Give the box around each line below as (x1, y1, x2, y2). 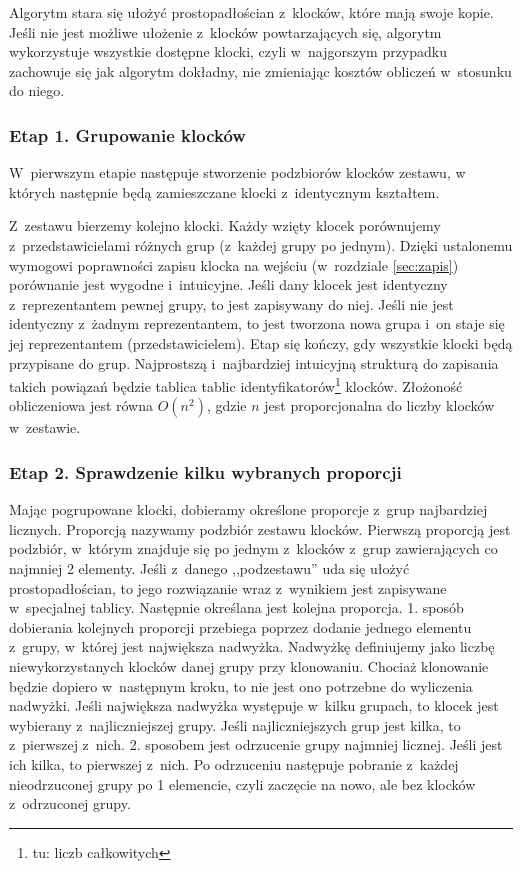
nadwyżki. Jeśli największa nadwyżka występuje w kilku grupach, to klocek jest (9, 695, 499, 716)
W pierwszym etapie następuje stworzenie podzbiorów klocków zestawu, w (9, 162, 466, 183)
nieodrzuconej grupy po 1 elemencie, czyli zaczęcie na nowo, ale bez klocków (9, 773, 476, 794)
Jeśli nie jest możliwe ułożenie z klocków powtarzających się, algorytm (9, 21, 442, 42)
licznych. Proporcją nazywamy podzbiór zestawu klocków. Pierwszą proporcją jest (9, 518, 511, 539)
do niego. (9, 80, 65, 101)
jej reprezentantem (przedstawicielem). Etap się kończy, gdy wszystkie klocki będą (9, 332, 513, 353)
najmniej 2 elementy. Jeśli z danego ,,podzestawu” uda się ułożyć (9, 557, 410, 578)
